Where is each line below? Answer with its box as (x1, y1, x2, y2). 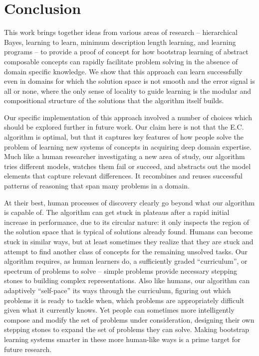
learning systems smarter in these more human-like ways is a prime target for (4, 334, 241, 344)
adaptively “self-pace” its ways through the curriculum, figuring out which (4, 285, 231, 295)
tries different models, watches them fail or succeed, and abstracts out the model (4, 161, 251, 171)
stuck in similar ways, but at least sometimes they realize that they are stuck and (4, 236, 254, 246)
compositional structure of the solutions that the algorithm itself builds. (4, 95, 224, 106)
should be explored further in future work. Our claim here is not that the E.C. (4, 122, 244, 132)
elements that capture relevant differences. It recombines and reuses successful (4, 171, 243, 181)
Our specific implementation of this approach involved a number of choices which (4, 112, 252, 122)
